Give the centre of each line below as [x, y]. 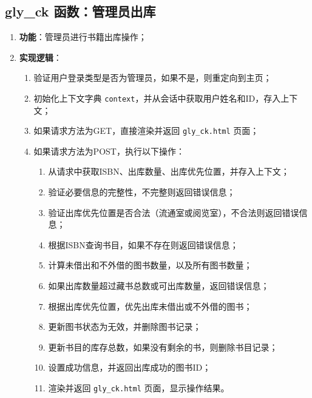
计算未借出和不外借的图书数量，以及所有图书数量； [150, 265]
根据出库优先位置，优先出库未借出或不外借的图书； [150, 306]
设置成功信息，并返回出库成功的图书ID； [130, 367]
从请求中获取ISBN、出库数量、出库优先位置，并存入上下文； [169, 171]
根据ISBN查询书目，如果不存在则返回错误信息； [143, 244]
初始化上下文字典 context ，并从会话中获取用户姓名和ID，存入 [157, 98]
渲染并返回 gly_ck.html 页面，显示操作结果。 [139, 388]
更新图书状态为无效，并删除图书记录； [125, 326]
